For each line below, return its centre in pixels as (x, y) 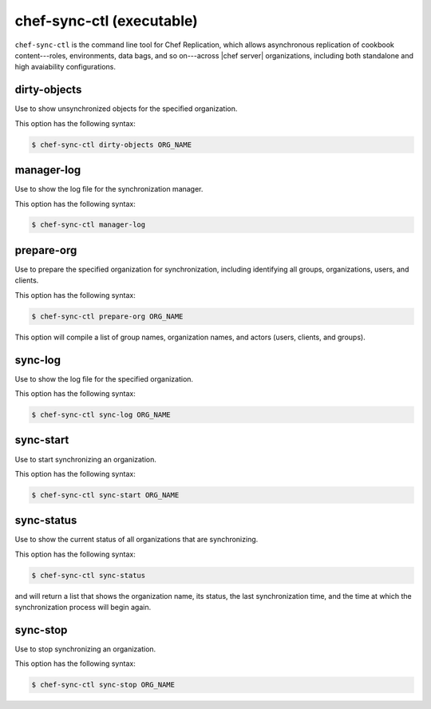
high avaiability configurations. (65, 67)
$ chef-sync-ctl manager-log (89, 225)
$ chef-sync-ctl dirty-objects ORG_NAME (111, 145)
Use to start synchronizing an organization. (86, 459)
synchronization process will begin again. (83, 608)
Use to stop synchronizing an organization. (85, 649)
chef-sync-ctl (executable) (107, 21)
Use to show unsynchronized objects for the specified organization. (126, 109)
